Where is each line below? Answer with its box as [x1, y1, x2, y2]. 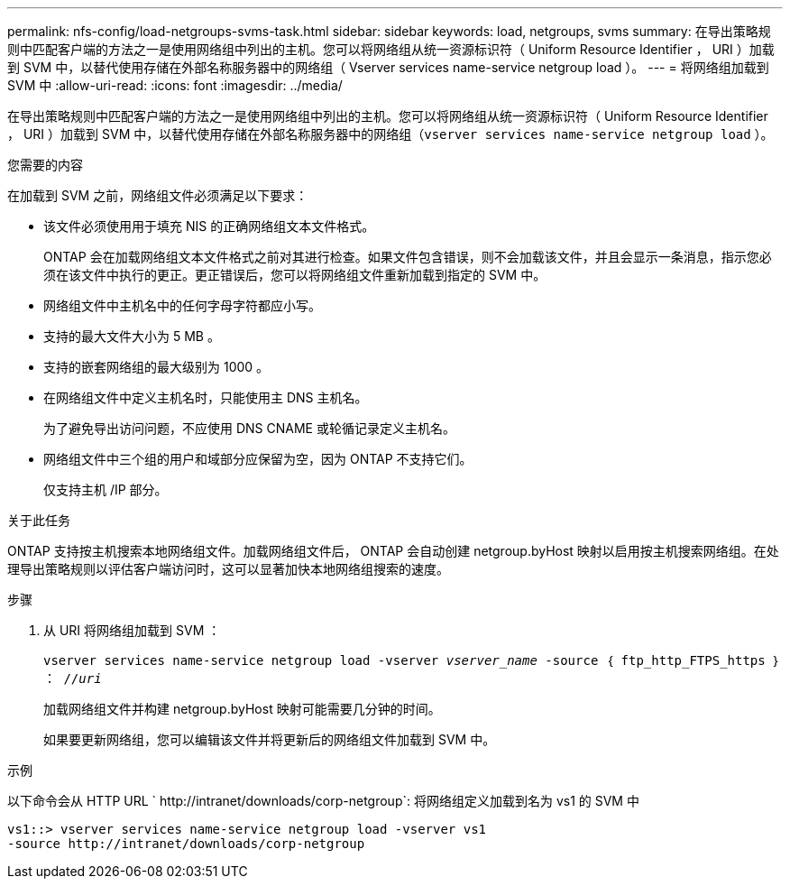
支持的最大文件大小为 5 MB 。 [43, 328, 220, 344]
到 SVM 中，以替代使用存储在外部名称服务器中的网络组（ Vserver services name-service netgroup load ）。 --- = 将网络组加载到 [7, 60, 769, 75]
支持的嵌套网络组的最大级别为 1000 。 [43, 359, 270, 374]
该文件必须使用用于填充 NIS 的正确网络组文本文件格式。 [43, 218, 375, 234]
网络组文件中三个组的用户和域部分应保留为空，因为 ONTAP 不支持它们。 [43, 451, 473, 466]
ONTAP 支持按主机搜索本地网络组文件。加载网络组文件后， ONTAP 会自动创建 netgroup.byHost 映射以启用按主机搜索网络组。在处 [7, 543, 779, 558]
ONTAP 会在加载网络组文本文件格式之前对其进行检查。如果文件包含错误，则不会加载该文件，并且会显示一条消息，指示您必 [43, 249, 772, 264]
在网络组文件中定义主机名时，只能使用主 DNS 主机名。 [43, 390, 368, 405]
